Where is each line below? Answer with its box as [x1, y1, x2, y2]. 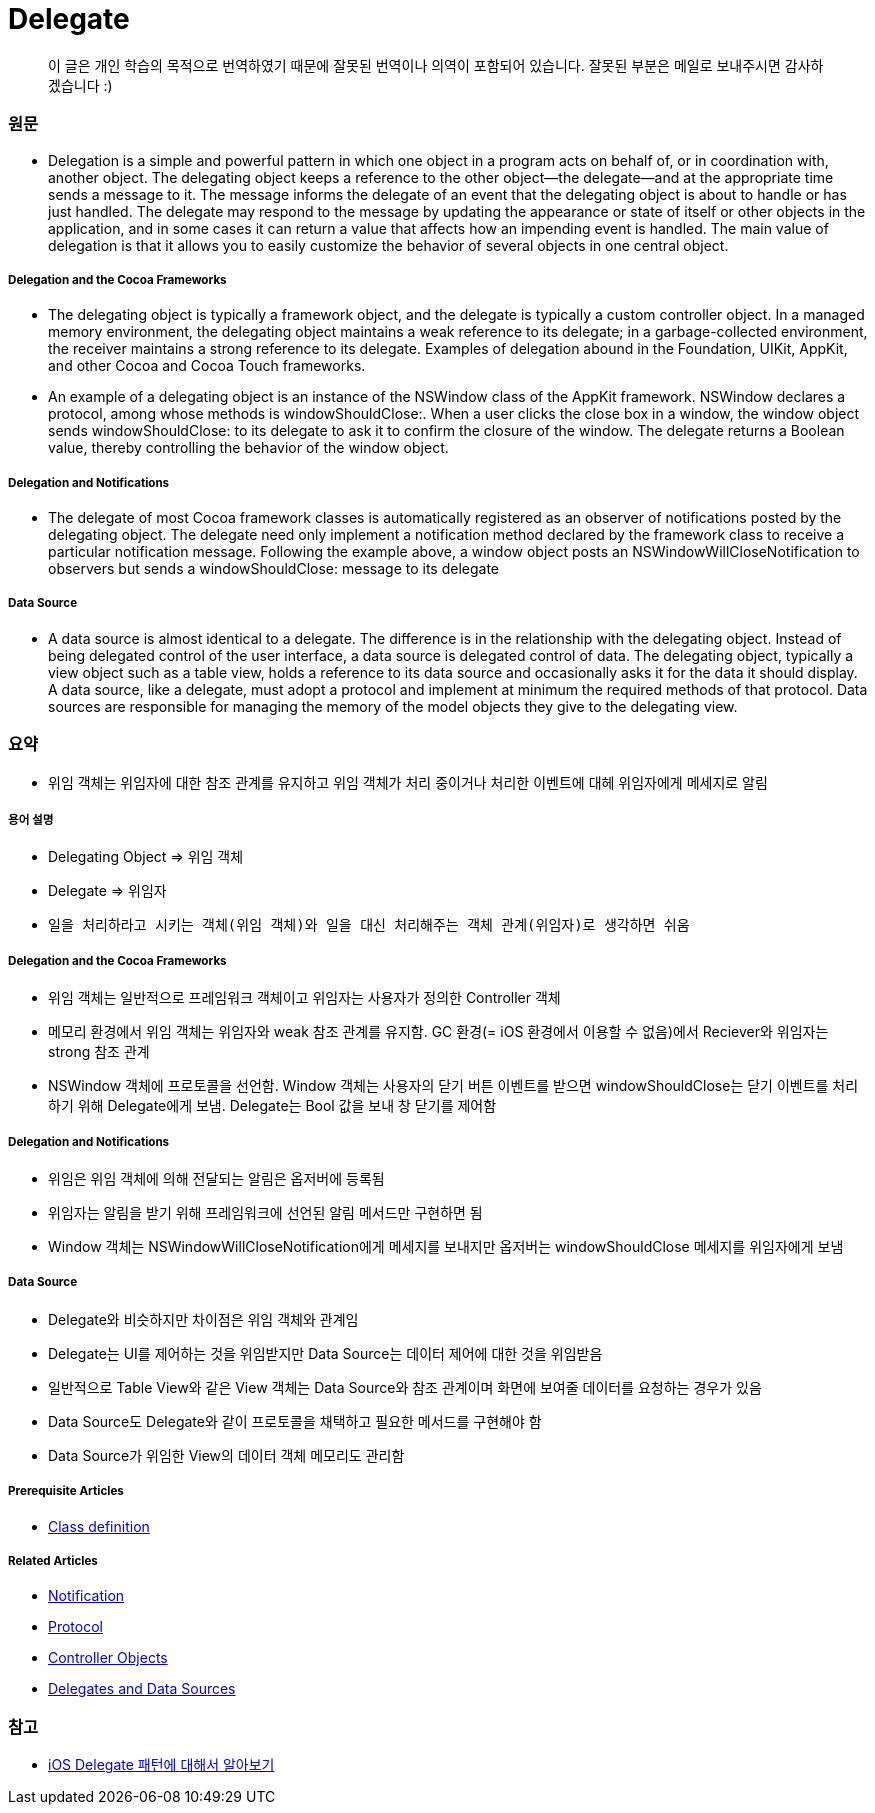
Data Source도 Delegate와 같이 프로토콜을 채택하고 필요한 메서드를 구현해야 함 [48, 1412, 542, 1430]
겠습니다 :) [48, 76, 113, 94]
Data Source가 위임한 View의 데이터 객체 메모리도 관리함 [48, 1446, 405, 1464]
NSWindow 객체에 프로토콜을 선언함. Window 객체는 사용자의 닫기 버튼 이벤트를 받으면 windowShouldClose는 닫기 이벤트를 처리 [48, 1077, 859, 1095]
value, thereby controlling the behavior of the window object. [48, 439, 449, 457]
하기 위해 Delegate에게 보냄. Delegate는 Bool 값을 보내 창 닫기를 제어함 [48, 1097, 497, 1115]
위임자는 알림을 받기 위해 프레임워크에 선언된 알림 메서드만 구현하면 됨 [48, 1203, 483, 1221]
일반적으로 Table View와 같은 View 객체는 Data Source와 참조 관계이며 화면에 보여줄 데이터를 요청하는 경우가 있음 [48, 1378, 762, 1396]
